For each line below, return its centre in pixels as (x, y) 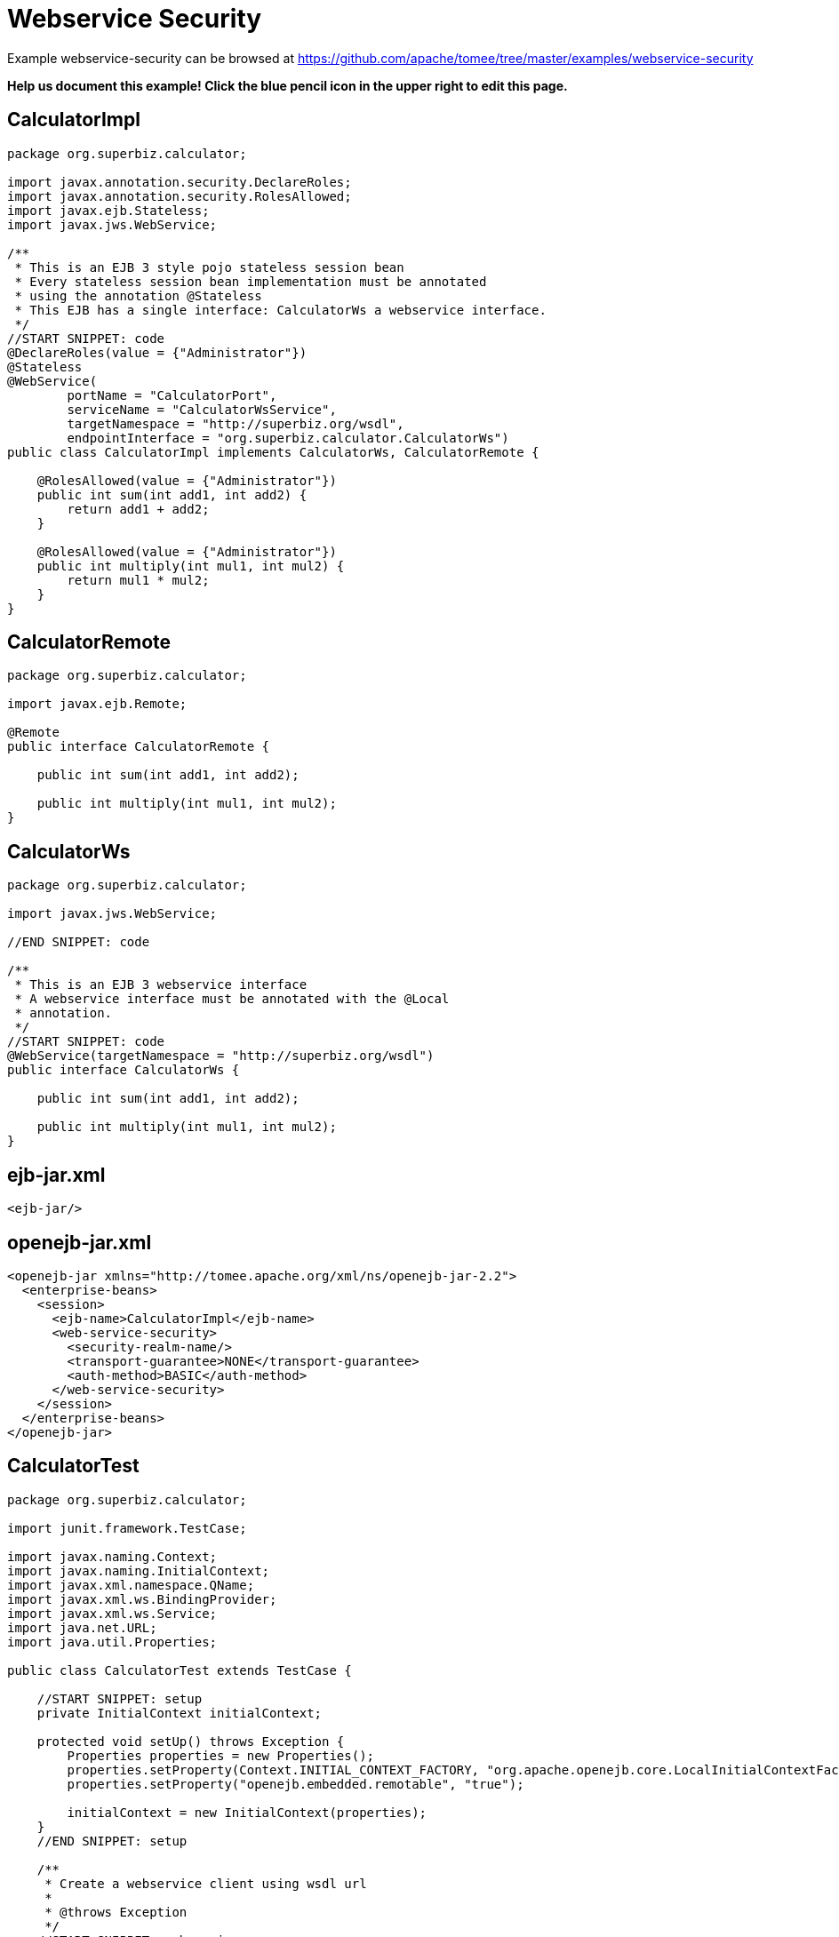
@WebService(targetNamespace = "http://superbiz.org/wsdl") (221, 1056)
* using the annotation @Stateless (138, 295)
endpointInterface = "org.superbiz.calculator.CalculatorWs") (288, 438)
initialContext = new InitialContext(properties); (247, 1812)
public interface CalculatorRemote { (139, 747)
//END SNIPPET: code (79, 942)
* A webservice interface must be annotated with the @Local (232, 999)
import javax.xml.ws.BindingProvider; (142, 1599)
